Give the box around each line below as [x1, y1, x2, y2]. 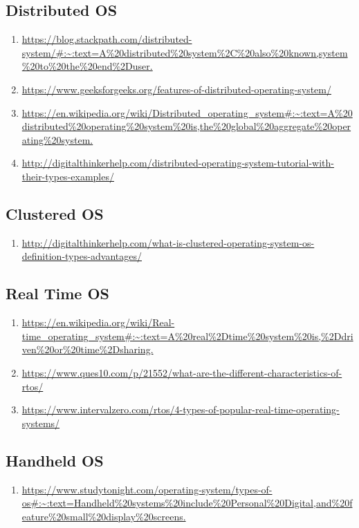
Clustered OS [6, 202, 104, 224]
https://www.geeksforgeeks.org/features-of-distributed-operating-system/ [21, 82, 331, 96]
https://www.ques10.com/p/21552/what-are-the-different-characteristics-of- [21, 365, 342, 379]
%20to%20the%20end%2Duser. [21, 59, 153, 73]
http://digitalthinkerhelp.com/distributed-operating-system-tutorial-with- [21, 155, 334, 170]
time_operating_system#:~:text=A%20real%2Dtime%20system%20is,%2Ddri [21, 328, 353, 343]
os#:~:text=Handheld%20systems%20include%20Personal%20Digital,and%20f [21, 496, 353, 510]
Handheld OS [6, 449, 104, 471]
